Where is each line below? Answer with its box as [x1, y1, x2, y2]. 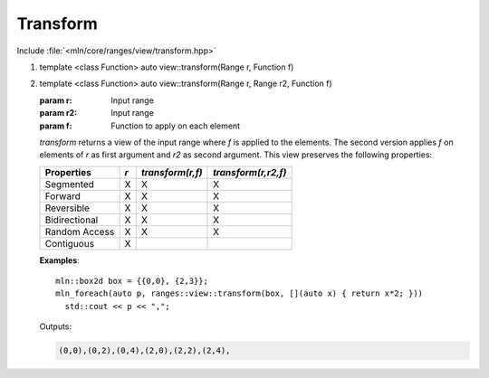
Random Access [44, 225, 115, 238]
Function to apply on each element [110, 120, 240, 131]
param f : [39, 120, 72, 131]
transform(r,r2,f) [213, 165, 287, 178]
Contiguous [44, 237, 95, 250]
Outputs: [39, 321, 72, 332]
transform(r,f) [140, 165, 203, 178]
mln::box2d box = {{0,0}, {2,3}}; [55, 276, 208, 287]
